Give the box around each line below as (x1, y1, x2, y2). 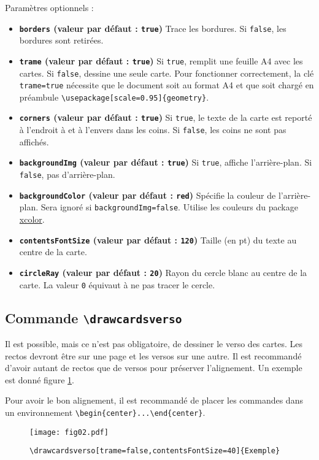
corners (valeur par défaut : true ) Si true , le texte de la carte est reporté (19, 111, 312, 124)
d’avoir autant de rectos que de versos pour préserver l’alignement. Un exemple (5, 361, 302, 374)
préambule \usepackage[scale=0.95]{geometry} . (19, 90, 209, 103)
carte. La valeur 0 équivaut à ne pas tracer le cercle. (19, 278, 215, 291)
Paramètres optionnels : (5, 1, 94, 13)
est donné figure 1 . (5, 373, 74, 386)
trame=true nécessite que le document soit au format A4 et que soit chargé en (19, 79, 314, 91)
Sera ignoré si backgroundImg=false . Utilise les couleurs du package (40, 201, 298, 213)
